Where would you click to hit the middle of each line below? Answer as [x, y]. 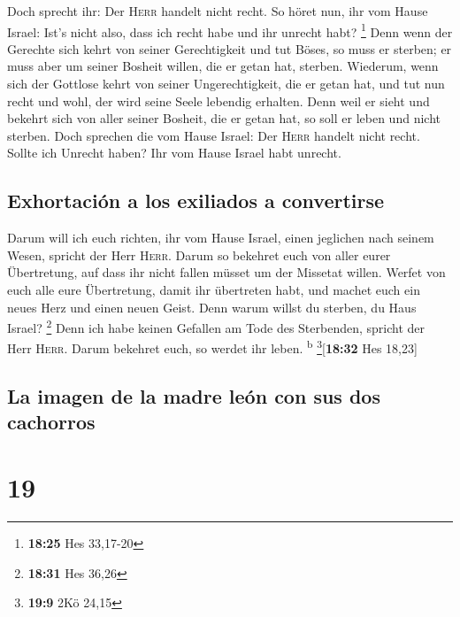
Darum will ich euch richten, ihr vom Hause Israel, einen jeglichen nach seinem [221, 238]
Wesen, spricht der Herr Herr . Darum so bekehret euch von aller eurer [199, 255]
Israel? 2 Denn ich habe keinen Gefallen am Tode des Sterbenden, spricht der [216, 326]
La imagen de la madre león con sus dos [194, 396]
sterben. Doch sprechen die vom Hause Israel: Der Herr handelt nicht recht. [214, 135]
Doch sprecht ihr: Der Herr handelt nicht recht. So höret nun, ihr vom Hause [218, 11]
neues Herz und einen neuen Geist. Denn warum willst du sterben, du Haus [212, 307]
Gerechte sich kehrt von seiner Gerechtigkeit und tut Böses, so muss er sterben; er [230, 48]
